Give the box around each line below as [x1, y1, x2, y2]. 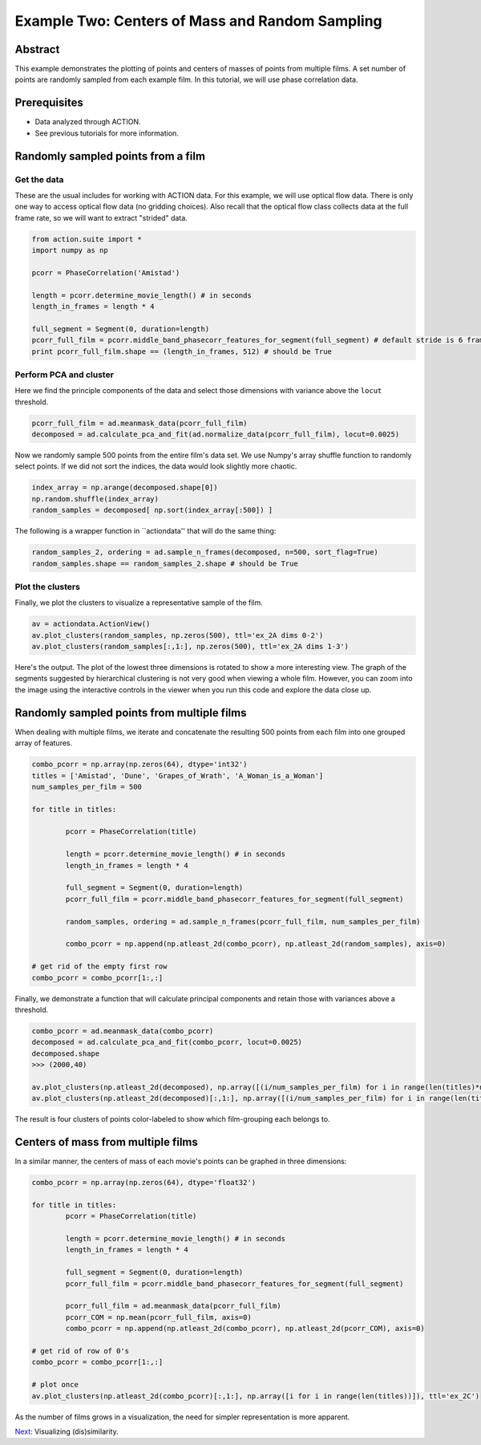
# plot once [31, 1380, 79, 1390]
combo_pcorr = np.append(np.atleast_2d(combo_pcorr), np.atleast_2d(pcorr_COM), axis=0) [65, 1324, 425, 1333]
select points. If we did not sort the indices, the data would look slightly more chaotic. [14, 461, 297, 471]
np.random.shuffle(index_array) [31, 494, 160, 503]
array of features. [14, 738, 73, 748]
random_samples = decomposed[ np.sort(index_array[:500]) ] [31, 505, 273, 515]
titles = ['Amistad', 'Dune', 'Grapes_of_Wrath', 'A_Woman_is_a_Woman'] [31, 771, 324, 780]
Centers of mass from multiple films [14, 1135, 198, 1149]
